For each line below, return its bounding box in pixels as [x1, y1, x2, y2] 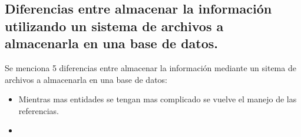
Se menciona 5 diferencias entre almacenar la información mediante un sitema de [5, 61, 296, 73]
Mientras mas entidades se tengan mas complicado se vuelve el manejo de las [18, 93, 297, 105]
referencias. [18, 104, 59, 116]
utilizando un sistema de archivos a [5, 16, 224, 35]
